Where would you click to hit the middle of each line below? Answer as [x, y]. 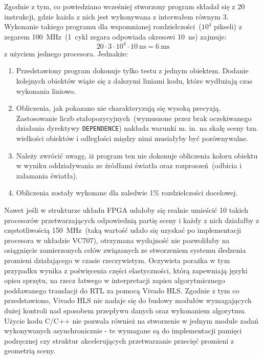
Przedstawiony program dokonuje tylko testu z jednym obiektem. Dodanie [132, 71]
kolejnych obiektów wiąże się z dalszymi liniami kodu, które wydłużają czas [134, 81]
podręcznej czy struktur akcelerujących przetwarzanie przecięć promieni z [119, 340]
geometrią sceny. [30, 351]
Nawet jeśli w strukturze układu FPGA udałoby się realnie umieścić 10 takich [126, 210]
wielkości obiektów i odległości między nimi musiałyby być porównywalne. [132, 138]
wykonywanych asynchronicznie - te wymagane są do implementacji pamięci [123, 331]
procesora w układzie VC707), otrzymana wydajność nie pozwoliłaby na [117, 240]
